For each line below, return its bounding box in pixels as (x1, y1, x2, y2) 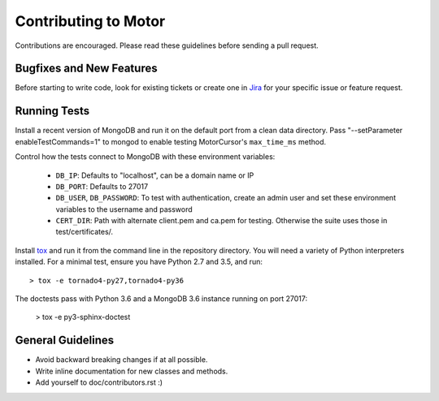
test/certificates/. (55, 227, 114, 237)
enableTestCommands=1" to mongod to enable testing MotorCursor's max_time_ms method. (15, 136, 327, 146)
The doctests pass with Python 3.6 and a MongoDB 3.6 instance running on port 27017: (15, 294, 308, 304)
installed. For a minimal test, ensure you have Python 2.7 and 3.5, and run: (15, 257, 263, 267)
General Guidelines (15, 334, 114, 347)
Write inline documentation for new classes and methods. (35, 366, 228, 376)
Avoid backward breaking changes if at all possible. (35, 355, 208, 364)
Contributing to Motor (15, 12, 166, 30)
